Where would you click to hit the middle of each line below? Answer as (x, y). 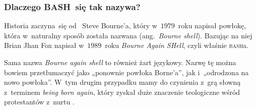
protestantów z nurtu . (39, 102)
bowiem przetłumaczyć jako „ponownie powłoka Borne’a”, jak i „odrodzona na (126, 72)
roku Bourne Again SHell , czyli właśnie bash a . (177, 45)
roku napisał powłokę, (212, 25)
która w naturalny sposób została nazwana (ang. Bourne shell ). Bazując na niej (128, 35)
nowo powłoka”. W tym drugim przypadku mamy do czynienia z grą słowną (122, 82)
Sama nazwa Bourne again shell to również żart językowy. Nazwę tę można (120, 62)
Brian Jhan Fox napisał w (44, 45)
